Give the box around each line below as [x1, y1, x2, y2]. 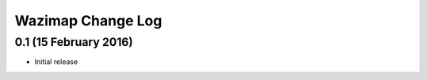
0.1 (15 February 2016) [14, 35, 134, 49]
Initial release [34, 57, 78, 67]
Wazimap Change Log [14, 12, 162, 29]
